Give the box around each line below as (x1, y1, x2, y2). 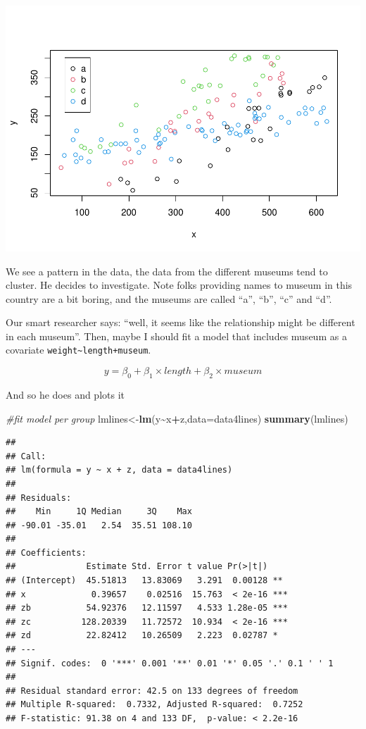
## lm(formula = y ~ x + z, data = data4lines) (6, 465, 233, 475)
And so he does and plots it (6, 387, 125, 401)
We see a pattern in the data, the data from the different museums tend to (6, 263, 328, 278)
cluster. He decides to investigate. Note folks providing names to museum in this (6, 278, 353, 292)
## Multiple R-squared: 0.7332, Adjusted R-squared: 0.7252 (6, 699, 303, 710)
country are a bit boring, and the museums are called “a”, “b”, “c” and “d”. (6, 291, 332, 306)
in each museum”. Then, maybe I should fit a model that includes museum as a (6, 328, 347, 343)
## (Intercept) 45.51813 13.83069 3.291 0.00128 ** (6, 575, 283, 586)
